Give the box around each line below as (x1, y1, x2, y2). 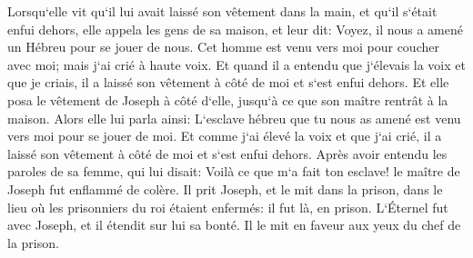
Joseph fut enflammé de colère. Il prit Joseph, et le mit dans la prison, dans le (7, 179, 443, 198)
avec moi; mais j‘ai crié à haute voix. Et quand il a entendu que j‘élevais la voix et (7, 55, 466, 74)
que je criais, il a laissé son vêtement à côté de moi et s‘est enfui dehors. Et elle (7, 73, 449, 92)
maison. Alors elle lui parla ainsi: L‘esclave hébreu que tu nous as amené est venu (7, 108, 461, 127)
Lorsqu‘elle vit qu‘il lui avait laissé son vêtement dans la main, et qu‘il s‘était (7, 2, 438, 20)
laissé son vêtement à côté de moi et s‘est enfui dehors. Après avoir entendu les (7, 144, 448, 163)
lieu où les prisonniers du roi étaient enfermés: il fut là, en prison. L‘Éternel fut (7, 197, 448, 216)
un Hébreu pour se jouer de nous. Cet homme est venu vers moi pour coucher (7, 37, 439, 56)
